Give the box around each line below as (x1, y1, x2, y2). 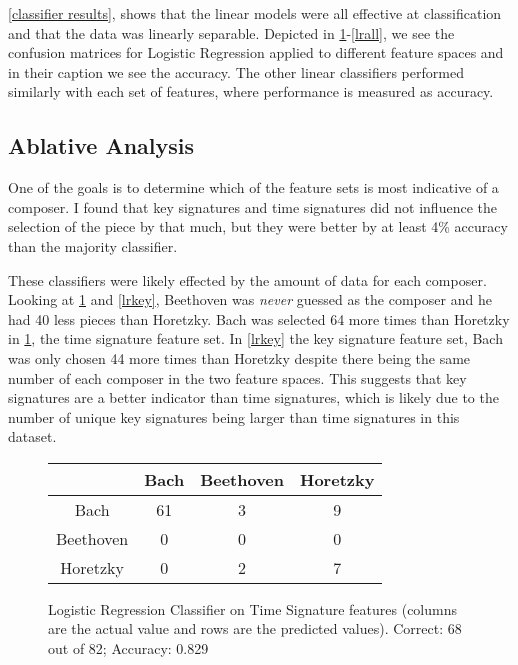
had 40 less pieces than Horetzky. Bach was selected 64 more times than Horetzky (8, 308, 510, 329)
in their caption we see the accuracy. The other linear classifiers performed (8, 61, 464, 82)
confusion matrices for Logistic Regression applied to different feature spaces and (8, 42, 504, 63)
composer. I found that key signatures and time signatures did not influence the (8, 196, 497, 217)
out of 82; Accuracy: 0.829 (48, 638, 209, 659)
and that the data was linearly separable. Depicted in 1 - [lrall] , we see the (8, 22, 455, 43)
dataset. (8, 426, 57, 447)
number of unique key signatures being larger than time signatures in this (8, 406, 460, 427)
